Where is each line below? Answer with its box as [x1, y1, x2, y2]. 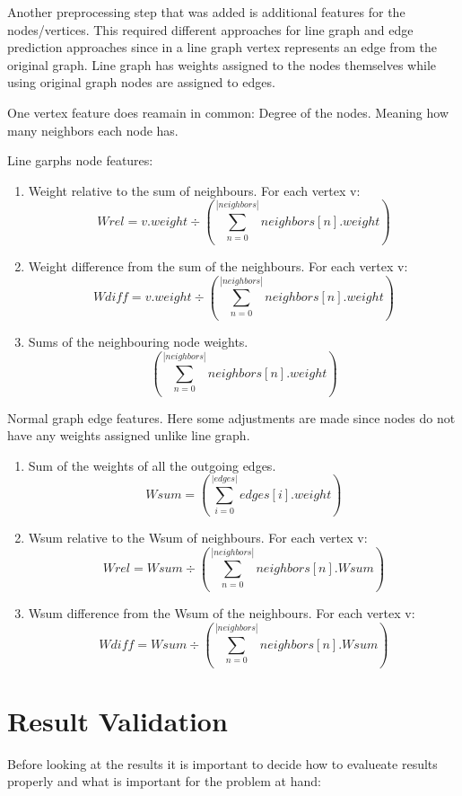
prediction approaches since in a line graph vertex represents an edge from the [7, 38, 437, 57]
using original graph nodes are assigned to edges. [7, 73, 275, 92]
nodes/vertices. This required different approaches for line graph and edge [7, 20, 414, 39]
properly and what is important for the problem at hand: [7, 772, 321, 791]
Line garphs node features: [7, 151, 153, 170]
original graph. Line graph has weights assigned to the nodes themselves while [7, 55, 437, 74]
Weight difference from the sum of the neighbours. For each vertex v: [28, 257, 408, 275]
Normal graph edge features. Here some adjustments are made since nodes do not [7, 408, 456, 427]
